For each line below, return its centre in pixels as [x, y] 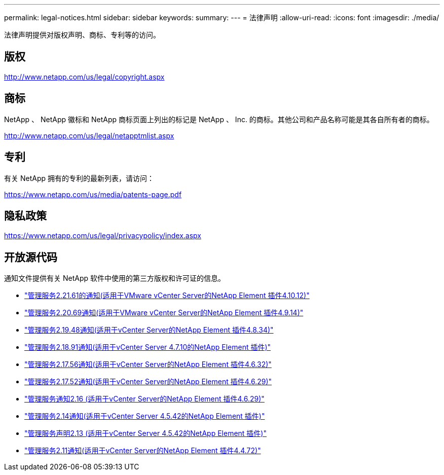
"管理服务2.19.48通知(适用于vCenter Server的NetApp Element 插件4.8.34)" [149, 330]
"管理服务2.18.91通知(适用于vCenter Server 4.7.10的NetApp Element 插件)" [148, 347]
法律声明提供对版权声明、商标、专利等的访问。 [82, 35]
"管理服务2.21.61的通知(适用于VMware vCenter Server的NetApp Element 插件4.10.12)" [167, 296]
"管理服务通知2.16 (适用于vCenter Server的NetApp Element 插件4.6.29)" [144, 399]
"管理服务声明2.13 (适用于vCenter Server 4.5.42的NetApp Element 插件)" [146, 433]
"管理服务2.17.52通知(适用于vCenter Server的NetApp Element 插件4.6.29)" [148, 382]
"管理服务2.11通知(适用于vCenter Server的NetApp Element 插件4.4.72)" [143, 451]
